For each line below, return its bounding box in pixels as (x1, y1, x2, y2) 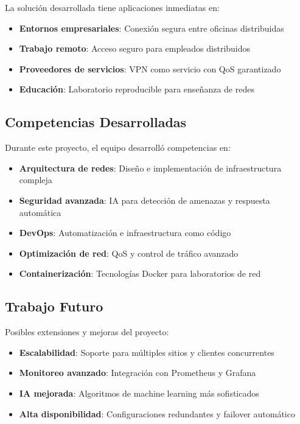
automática (19, 206, 61, 218)
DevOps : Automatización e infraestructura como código (19, 226, 231, 239)
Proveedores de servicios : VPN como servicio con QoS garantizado (19, 62, 281, 75)
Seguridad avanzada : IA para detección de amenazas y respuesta (19, 193, 270, 206)
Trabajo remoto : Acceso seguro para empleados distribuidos (19, 42, 251, 55)
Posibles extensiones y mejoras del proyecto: (5, 325, 169, 338)
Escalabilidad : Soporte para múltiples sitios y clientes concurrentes (19, 346, 274, 358)
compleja (19, 173, 52, 186)
